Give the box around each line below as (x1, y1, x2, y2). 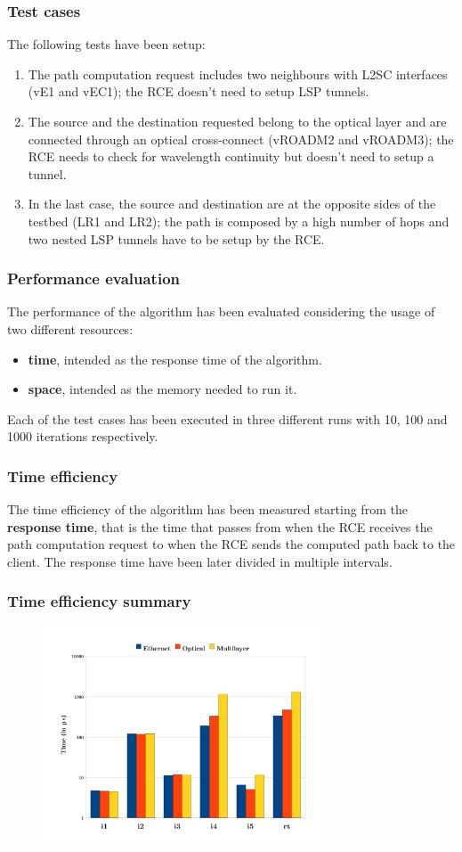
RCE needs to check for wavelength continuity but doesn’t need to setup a (28, 147, 434, 166)
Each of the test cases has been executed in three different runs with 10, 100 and (7, 409, 448, 428)
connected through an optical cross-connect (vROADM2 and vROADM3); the (28, 129, 454, 148)
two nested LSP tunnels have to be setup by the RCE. (28, 229, 325, 248)
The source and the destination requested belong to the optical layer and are (28, 112, 447, 130)
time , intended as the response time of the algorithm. (28, 349, 322, 368)
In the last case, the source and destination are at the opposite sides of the (28, 194, 436, 213)
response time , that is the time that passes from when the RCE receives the (7, 517, 433, 536)
